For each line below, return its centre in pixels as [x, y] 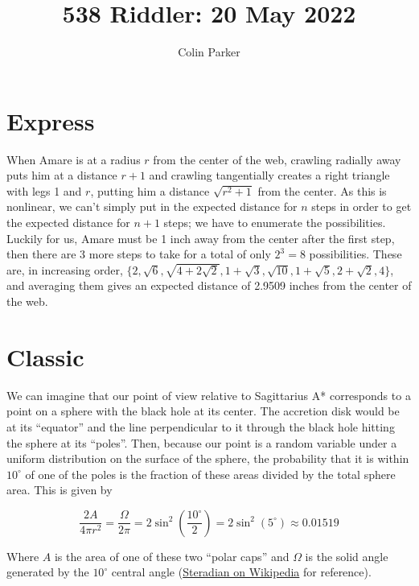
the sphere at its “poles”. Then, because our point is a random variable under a [202, 442]
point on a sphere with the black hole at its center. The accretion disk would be [203, 411]
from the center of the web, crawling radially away [277, 159]
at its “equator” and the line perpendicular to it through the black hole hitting [201, 426]
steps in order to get [361, 206]
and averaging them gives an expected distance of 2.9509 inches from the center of [209, 285]
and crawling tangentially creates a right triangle [269, 175]
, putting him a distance [150, 190]
